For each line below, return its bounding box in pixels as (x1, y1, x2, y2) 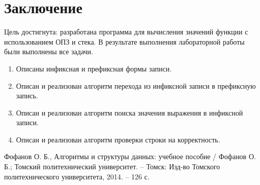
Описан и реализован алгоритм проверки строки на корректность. (16, 134, 220, 144)
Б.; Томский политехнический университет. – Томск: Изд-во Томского (4, 161, 220, 172)
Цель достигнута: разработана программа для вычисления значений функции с (4, 26, 248, 37)
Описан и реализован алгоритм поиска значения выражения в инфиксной (16, 107, 243, 118)
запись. (16, 90, 38, 101)
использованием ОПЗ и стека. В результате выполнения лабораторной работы (4, 36, 245, 47)
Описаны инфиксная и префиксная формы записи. (16, 63, 172, 73)
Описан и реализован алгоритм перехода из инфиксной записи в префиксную (16, 80, 256, 91)
